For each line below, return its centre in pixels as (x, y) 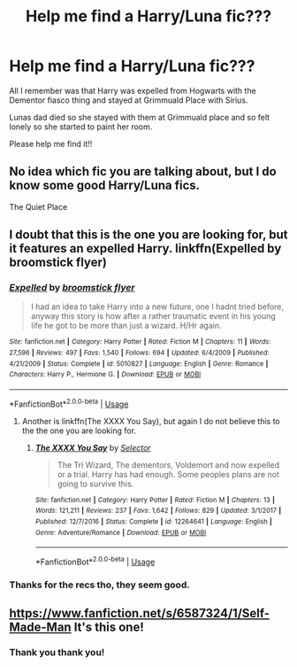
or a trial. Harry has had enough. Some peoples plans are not (168, 474)
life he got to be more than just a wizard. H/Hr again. (126, 326)
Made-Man (41, 628)
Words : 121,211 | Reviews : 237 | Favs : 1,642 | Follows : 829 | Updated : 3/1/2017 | (158, 511)
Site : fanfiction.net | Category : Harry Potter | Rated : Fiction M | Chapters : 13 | (155, 500)
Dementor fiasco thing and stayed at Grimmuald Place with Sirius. (129, 100)
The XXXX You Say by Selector (93, 447)
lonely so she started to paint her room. (81, 127)
